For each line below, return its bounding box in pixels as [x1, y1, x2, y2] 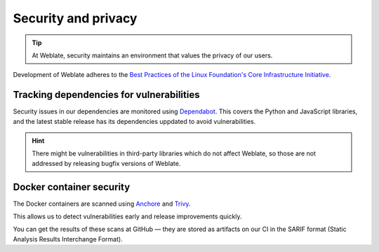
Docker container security [13, 181, 131, 192]
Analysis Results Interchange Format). [13, 234, 123, 243]
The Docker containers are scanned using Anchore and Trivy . [13, 199, 191, 208]
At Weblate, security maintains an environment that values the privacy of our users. [32, 51, 273, 59]
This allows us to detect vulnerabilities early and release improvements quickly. [13, 212, 242, 220]
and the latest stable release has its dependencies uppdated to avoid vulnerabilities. [13, 117, 256, 125]
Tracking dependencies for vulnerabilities [13, 89, 200, 101]
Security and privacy [13, 10, 138, 26]
